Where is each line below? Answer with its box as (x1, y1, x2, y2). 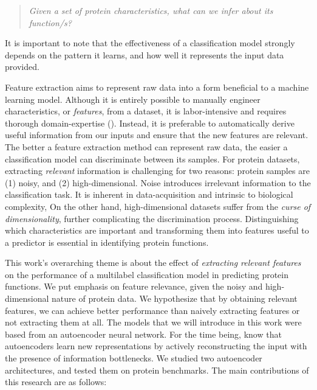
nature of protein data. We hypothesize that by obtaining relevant (52, 292, 298, 305)
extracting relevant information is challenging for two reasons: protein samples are (5, 164, 310, 177)
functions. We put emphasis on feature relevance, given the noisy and (5, 280, 263, 293)
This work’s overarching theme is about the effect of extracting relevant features (5, 256, 301, 269)
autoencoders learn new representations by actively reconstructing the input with (5, 340, 307, 352)
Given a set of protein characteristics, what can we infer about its (29, 4, 273, 16)
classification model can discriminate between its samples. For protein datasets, (5, 152, 300, 165)
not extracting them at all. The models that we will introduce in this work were (5, 316, 302, 329)
